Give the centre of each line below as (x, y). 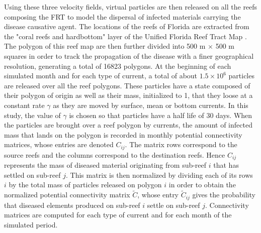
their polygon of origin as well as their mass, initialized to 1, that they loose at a (128, 95)
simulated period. (31, 224)
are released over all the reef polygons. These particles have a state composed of (127, 85)
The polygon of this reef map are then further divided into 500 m (105, 46)
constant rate (24, 105)
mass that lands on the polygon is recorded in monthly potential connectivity (123, 134)
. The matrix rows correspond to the (181, 144)
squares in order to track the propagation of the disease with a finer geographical (129, 55)
